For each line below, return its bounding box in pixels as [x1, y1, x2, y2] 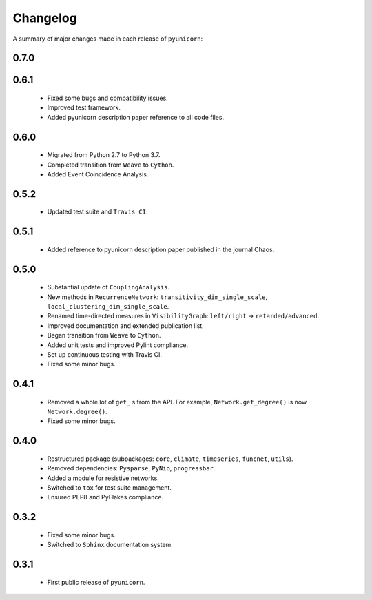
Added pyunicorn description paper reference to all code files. [47, 113, 224, 121]
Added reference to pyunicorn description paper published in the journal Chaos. [47, 245, 275, 254]
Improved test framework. [47, 103, 121, 112]
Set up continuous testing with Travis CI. [47, 350, 162, 358]
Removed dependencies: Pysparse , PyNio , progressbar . [47, 464, 216, 473]
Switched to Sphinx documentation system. [47, 541, 174, 549]
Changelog [12, 10, 77, 25]
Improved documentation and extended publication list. [47, 321, 205, 330]
